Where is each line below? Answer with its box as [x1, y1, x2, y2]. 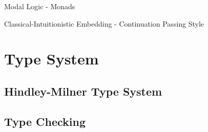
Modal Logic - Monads [4, 1, 75, 11]
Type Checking [4, 113, 86, 129]
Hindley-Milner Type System [4, 83, 162, 99]
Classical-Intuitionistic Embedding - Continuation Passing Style [4, 18, 204, 29]
